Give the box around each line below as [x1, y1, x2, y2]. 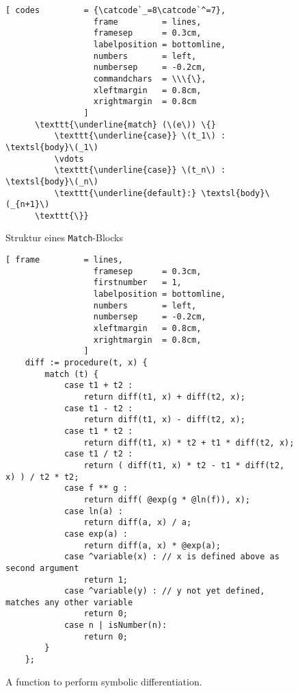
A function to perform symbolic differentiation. [5, 674, 202, 688]
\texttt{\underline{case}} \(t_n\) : [54, 165, 226, 175]
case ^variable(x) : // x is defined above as [64, 552, 280, 562]
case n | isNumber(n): [64, 620, 167, 631]
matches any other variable [5, 597, 133, 607]
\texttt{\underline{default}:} [54, 188, 197, 198]
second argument [5, 563, 79, 573]
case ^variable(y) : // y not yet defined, [64, 586, 265, 596]
